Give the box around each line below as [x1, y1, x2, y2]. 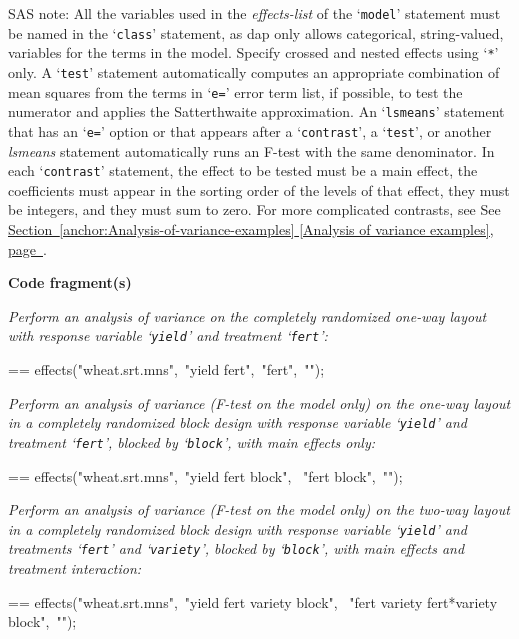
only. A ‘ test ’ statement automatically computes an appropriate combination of [8, 61, 500, 82]
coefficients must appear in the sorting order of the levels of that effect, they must [8, 179, 510, 200]
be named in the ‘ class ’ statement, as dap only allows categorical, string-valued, [8, 22, 504, 43]
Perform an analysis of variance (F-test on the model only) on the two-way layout [8, 499, 510, 520]
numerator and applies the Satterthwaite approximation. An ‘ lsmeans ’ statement [8, 101, 505, 122]
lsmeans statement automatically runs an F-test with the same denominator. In [8, 140, 495, 161]
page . [8, 238, 47, 259]
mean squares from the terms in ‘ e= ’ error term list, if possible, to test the [8, 81, 463, 102]
